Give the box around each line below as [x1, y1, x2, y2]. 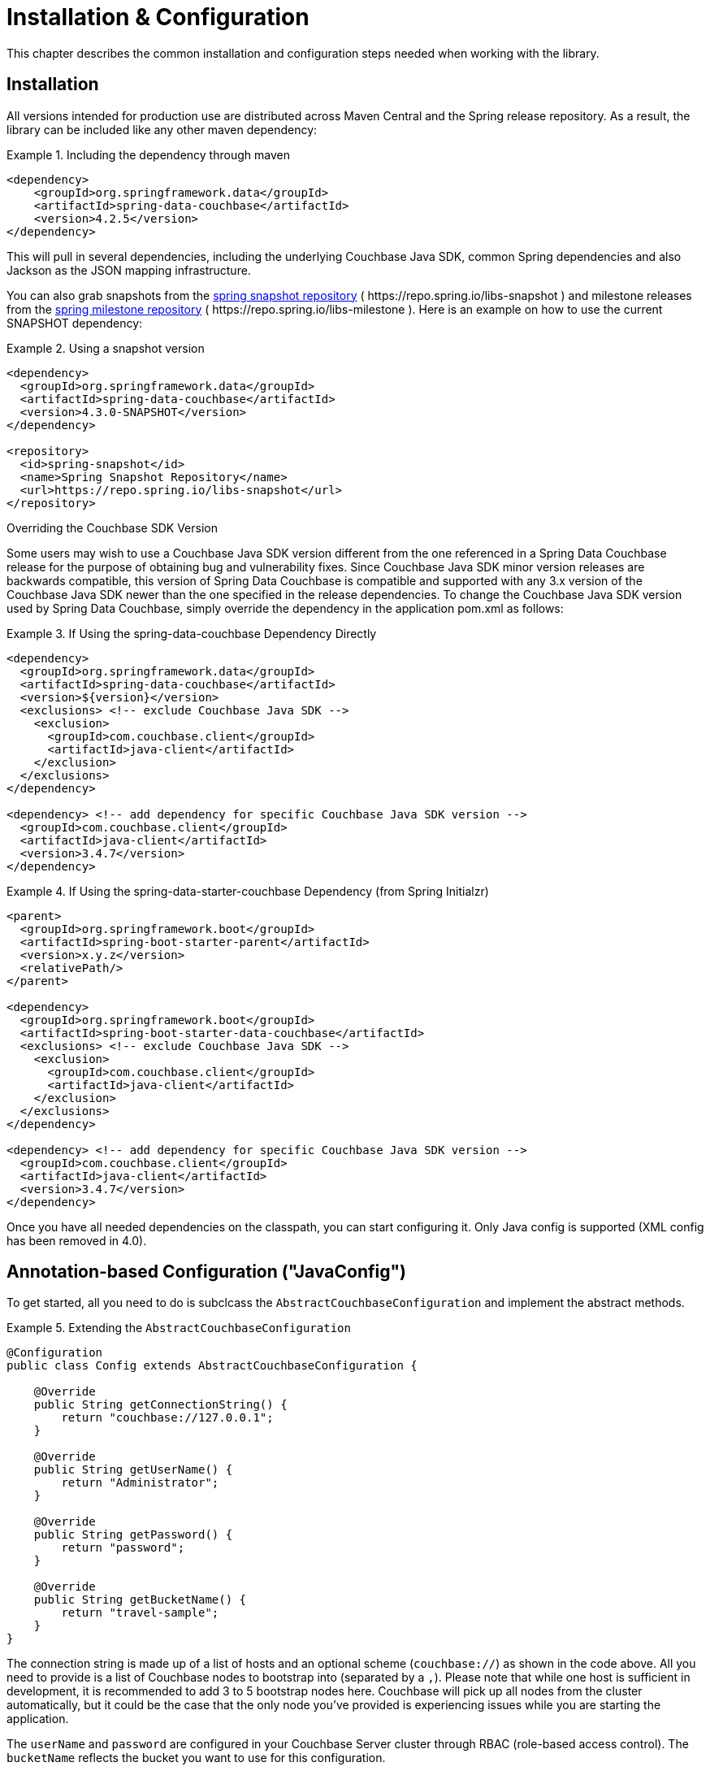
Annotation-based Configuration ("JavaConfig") [6, 1261, 406, 1283]
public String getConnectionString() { [33, 1398, 288, 1412]
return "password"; [61, 1541, 185, 1555]
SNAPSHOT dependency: [6, 315, 143, 330]
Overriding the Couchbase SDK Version [6, 520, 218, 535]
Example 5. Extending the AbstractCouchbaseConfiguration [6, 1321, 351, 1335]
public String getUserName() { [33, 1463, 233, 1477]
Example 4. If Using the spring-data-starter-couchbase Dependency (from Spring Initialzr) [6, 883, 489, 898]
